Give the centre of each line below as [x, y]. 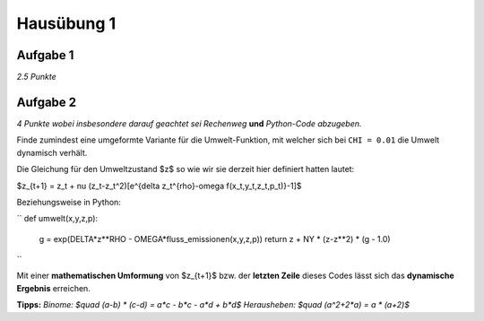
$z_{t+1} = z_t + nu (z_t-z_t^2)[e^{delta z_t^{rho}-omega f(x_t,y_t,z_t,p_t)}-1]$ [159, 186]
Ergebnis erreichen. [54, 288]
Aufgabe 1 [45, 55]
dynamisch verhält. [52, 152]
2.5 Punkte [37, 77]
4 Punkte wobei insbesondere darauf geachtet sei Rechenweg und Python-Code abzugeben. [189, 123]
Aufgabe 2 [47, 102]
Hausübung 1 [66, 23]
